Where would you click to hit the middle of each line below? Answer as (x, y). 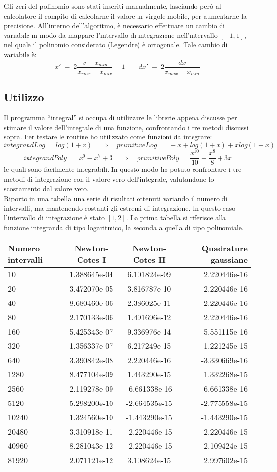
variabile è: (20, 54)
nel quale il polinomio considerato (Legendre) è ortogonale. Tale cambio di (116, 45)
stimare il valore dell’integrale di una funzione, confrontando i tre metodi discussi (126, 127)
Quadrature (224, 248)
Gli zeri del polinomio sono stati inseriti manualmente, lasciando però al (112, 6)
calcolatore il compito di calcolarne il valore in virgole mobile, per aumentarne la (125, 16)
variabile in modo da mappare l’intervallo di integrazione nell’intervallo (111, 35)
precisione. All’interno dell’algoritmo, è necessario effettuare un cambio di (114, 25)
